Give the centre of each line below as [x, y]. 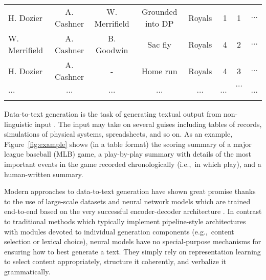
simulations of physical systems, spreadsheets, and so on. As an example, [118, 134]
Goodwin [112, 50]
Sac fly [160, 44]
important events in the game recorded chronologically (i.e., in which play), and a [133, 164]
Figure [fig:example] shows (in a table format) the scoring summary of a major [128, 144]
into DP [159, 23]
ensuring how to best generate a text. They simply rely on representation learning [132, 251]
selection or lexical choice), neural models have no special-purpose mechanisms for [133, 241]
